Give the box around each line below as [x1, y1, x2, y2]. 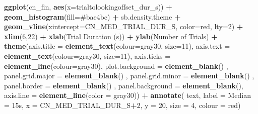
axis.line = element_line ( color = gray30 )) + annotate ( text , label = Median [4, 90, 251, 100]
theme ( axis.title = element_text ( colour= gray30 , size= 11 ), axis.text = [4, 41, 230, 51]
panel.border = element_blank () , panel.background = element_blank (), [4, 80, 243, 90]
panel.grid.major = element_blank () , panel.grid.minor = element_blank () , [4, 70, 254, 81]
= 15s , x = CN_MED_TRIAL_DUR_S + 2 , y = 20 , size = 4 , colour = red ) [4, 99, 241, 110]
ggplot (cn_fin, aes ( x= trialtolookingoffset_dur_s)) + [4, 2, 172, 12]
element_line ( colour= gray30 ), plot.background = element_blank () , [4, 60, 228, 71]
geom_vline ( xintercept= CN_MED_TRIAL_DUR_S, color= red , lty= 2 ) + [4, 21, 243, 32]
